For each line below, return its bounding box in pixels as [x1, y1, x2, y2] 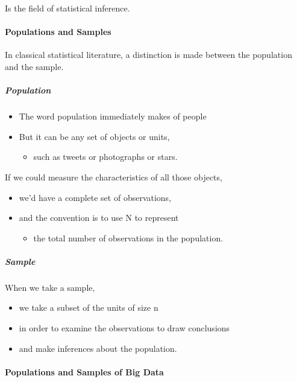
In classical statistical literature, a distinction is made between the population [5, 48, 292, 61]
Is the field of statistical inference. [5, 2, 130, 14]
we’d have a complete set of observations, [19, 191, 172, 203]
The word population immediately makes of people [19, 110, 207, 123]
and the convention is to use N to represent [19, 211, 179, 224]
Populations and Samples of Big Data [5, 365, 164, 378]
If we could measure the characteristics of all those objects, [5, 170, 222, 183]
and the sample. [5, 60, 64, 72]
